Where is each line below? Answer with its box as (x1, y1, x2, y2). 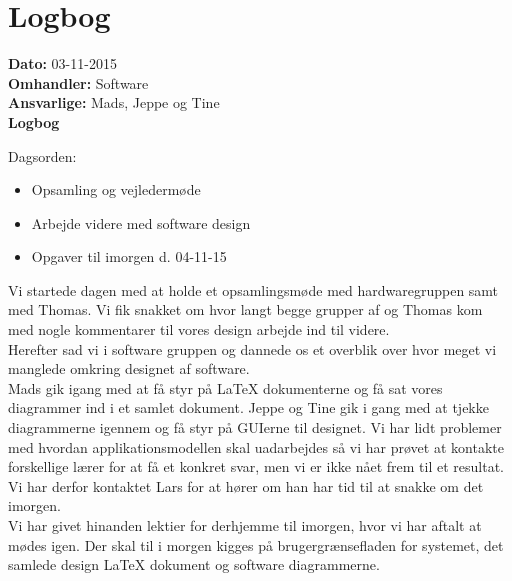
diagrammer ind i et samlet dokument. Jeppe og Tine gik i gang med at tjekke (8, 397, 489, 418)
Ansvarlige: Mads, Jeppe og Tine (8, 92, 220, 113)
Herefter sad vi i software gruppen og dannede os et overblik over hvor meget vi (8, 338, 497, 359)
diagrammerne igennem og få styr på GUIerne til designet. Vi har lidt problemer (8, 417, 502, 438)
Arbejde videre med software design (31, 212, 251, 233)
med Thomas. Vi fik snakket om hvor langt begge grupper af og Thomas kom (8, 299, 483, 320)
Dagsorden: (8, 145, 77, 166)
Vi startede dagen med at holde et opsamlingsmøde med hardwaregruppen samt (8, 279, 499, 300)
